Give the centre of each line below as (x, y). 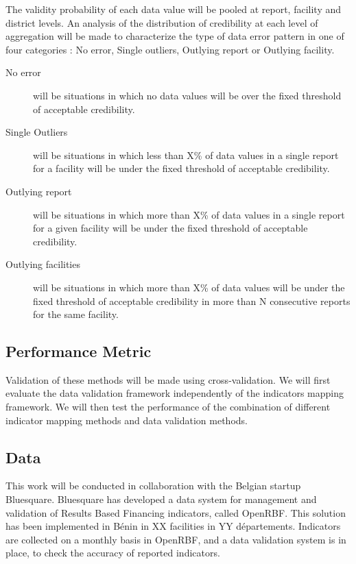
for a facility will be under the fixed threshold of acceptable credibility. (181, 168)
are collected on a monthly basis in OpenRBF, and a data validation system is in (176, 539)
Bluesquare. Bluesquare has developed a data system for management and (161, 499)
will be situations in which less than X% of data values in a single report (186, 155)
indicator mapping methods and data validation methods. (127, 420)
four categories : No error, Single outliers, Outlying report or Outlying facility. (170, 49)
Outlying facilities (43, 264)
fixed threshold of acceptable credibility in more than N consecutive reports (192, 301)
